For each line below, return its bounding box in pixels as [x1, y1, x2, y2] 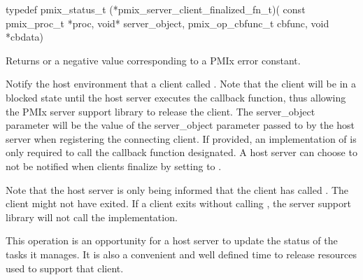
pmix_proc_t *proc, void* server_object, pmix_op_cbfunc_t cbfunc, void [6, 15, 329, 30]
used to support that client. [6, 260, 124, 275]
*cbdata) [6, 29, 44, 44]
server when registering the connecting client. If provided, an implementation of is [6, 131, 357, 146]
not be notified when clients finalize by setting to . [6, 158, 222, 173]
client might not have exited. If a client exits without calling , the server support [6, 196, 351, 211]
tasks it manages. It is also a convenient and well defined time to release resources [6, 246, 357, 261]
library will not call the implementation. [6, 209, 178, 224]
